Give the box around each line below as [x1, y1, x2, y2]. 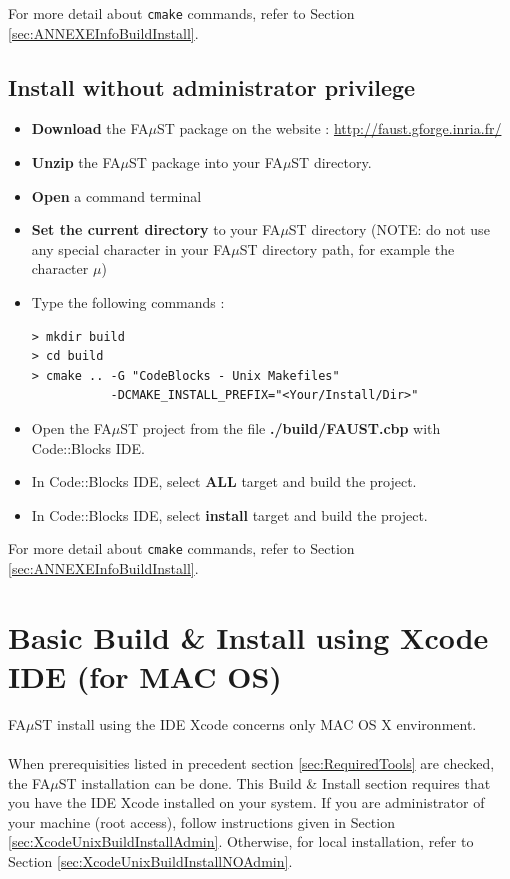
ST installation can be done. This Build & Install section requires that [58, 772, 491, 793]
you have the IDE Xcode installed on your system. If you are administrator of [8, 792, 485, 813]
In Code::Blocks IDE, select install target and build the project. [31, 504, 428, 525]
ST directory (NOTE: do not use [288, 219, 490, 240]
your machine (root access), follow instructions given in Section [8, 811, 395, 832]
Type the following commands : [31, 292, 225, 313]
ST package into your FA [129, 152, 283, 173]
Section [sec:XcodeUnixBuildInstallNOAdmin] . [8, 851, 293, 872]
